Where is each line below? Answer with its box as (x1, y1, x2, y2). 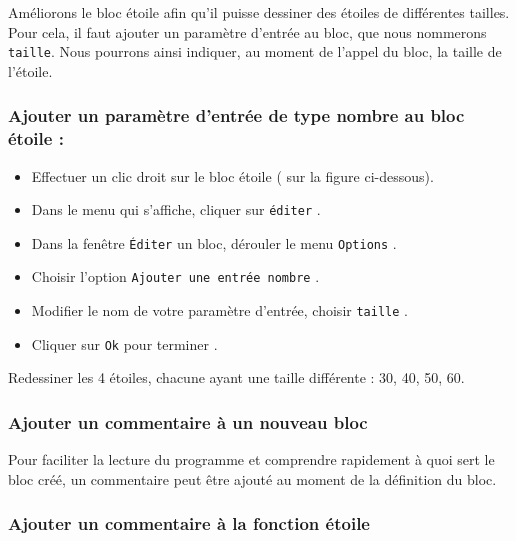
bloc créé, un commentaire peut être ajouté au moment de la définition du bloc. (8, 468, 497, 489)
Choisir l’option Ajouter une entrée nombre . (31, 266, 320, 287)
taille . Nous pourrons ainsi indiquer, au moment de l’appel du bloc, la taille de (8, 41, 502, 62)
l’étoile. (8, 60, 53, 81)
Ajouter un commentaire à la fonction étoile (8, 511, 370, 536)
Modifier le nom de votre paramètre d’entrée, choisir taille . (31, 300, 408, 321)
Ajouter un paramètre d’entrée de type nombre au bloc (8, 103, 465, 128)
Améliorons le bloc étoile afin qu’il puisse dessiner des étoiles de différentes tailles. (8, 2, 510, 22)
